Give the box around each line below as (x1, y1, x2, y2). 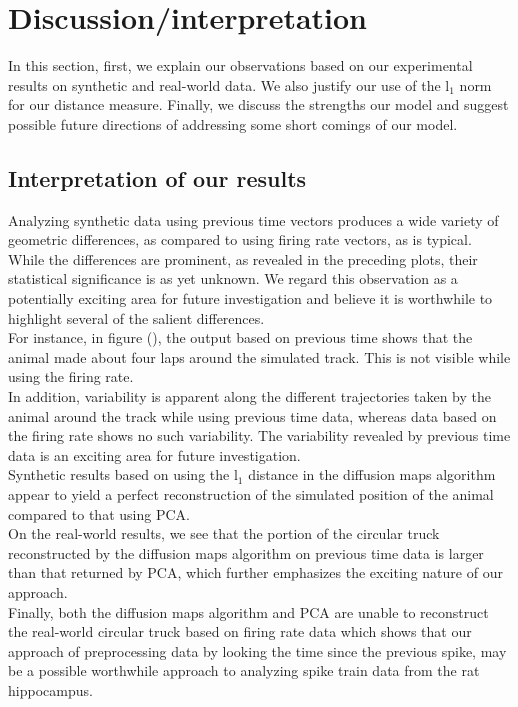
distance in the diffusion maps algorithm (248, 464, 496, 485)
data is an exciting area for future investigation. (8, 444, 301, 465)
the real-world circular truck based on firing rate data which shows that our (8, 621, 472, 642)
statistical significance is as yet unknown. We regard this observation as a (8, 268, 458, 289)
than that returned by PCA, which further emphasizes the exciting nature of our (8, 562, 503, 583)
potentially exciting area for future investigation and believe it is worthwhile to (8, 288, 493, 309)
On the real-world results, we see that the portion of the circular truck (8, 523, 440, 544)
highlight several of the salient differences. (8, 307, 265, 328)
